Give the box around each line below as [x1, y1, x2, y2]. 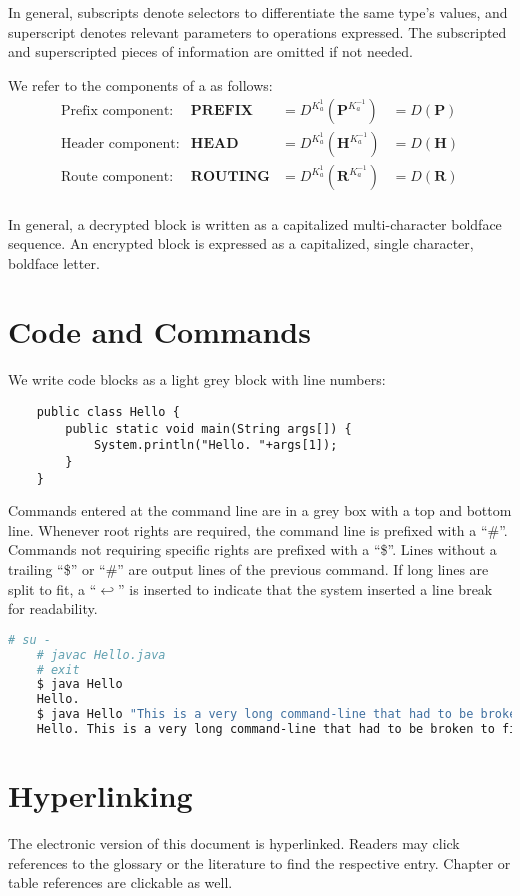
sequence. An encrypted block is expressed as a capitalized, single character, [8, 233, 474, 254]
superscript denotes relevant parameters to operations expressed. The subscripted [8, 21, 507, 42]
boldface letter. [8, 252, 100, 273]
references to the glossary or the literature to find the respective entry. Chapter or [8, 852, 511, 873]
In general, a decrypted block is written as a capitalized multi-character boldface [8, 213, 502, 234]
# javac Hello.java [36, 647, 166, 662]
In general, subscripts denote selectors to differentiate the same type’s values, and [8, 2, 508, 22]
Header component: [61, 137, 180, 152]
